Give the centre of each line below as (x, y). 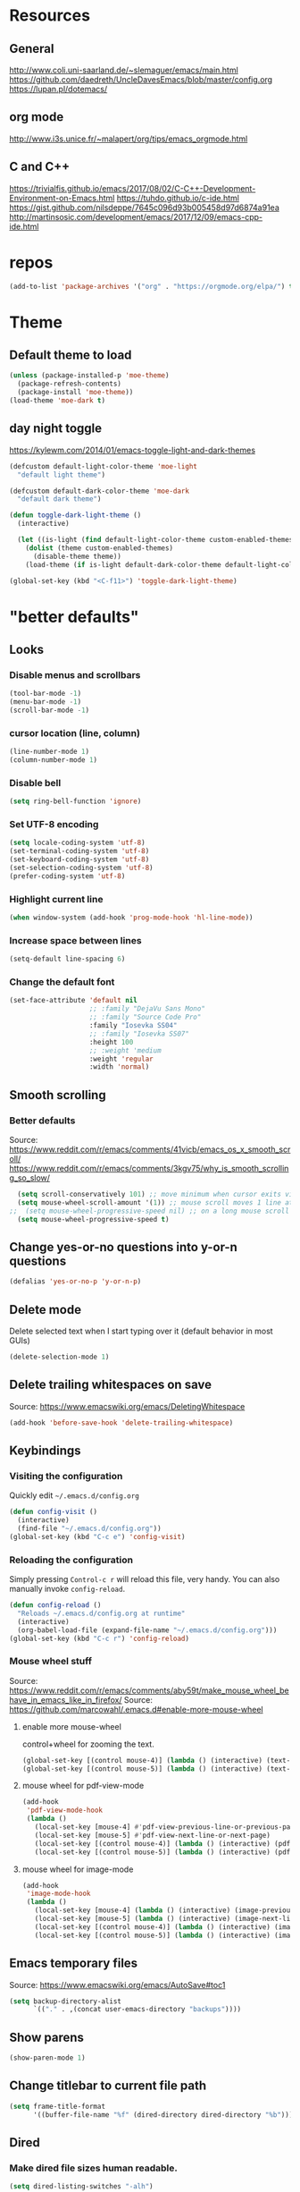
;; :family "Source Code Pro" (145, 1017)
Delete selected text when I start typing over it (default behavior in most (142, 1331)
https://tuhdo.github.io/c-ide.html (178, 198)
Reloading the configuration (71, 1560)
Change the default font (62, 982)
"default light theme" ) (61, 475)
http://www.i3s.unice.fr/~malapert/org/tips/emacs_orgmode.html (129, 139)
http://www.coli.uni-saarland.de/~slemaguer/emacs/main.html (124, 70)
